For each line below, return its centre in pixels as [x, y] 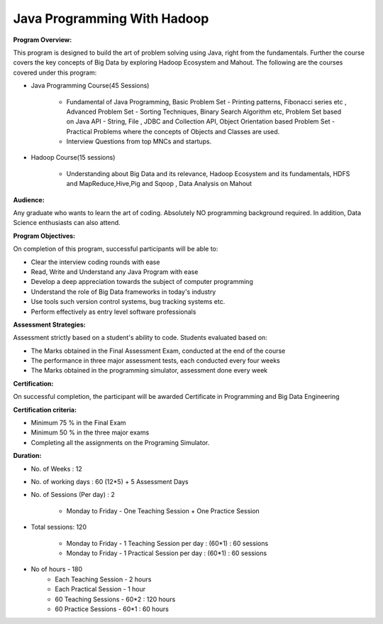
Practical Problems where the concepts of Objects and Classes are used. [173, 131]
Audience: [29, 199]
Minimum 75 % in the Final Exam [79, 423]
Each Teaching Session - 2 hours [103, 579]
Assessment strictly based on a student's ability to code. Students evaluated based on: [140, 338]
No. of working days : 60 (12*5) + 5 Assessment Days [110, 482]
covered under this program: [55, 72]
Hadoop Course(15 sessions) [73, 158]
